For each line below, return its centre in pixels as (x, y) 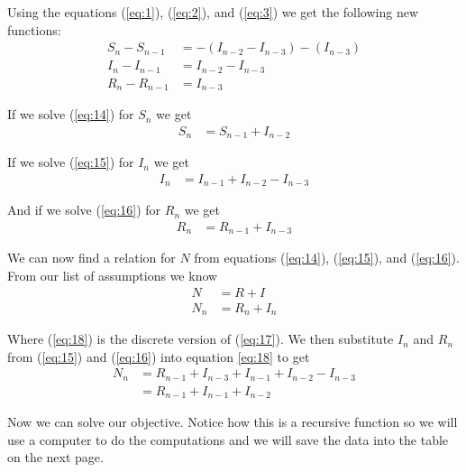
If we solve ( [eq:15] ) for (71, 162)
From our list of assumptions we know (113, 276)
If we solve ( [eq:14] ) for (71, 114)
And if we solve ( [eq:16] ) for (84, 210)
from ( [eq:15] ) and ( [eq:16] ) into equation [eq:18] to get (159, 356)
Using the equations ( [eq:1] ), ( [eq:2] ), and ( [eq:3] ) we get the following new (213, 12)
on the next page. (55, 457)
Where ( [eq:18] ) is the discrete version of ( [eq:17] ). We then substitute (201, 339)
